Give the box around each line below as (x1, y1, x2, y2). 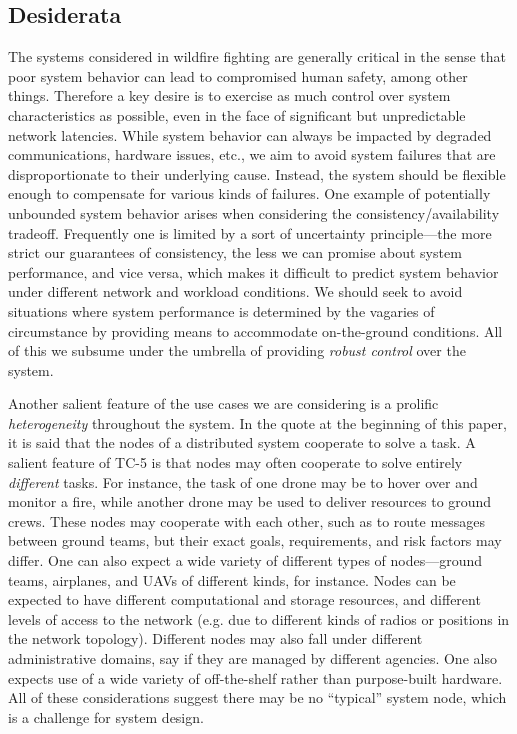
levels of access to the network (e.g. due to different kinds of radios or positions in (8, 608, 510, 629)
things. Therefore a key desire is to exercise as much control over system (8, 85, 451, 106)
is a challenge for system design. (8, 706, 204, 727)
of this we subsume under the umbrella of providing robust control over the (8, 340, 466, 361)
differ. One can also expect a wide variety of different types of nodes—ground (8, 550, 483, 571)
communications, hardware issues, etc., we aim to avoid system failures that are (8, 144, 496, 165)
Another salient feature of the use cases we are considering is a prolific (8, 393, 439, 414)
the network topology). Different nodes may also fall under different (8, 628, 423, 649)
